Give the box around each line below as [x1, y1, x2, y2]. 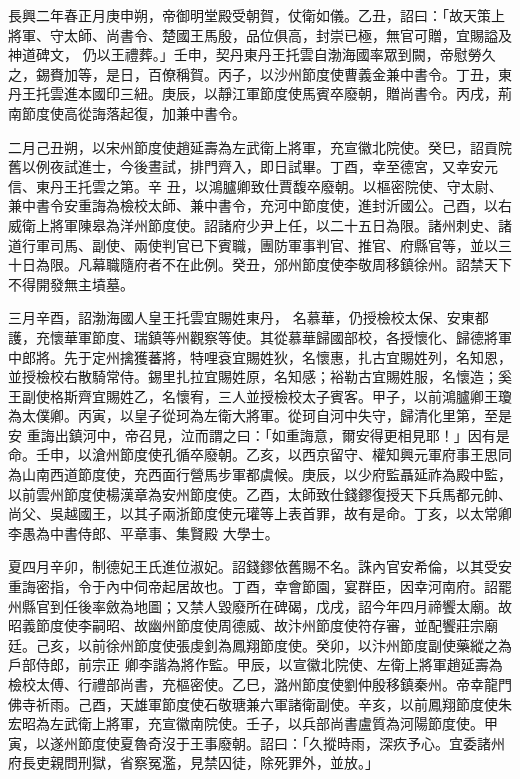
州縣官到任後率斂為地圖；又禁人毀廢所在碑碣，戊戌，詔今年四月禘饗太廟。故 [8, 595, 512, 616]
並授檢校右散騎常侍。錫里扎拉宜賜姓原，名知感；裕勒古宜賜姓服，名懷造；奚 [8, 366, 512, 387]
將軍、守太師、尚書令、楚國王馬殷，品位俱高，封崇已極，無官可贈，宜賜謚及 [8, 24, 512, 45]
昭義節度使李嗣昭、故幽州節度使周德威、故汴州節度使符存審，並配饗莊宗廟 [8, 615, 498, 636]
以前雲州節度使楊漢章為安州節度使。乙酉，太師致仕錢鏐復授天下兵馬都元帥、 [8, 483, 512, 504]
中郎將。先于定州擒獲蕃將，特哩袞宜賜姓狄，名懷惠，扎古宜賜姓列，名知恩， [8, 346, 512, 367]
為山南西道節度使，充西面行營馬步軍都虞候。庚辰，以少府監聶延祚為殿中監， [8, 464, 512, 485]
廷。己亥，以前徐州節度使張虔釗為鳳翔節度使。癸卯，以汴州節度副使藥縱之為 [8, 634, 512, 655]
